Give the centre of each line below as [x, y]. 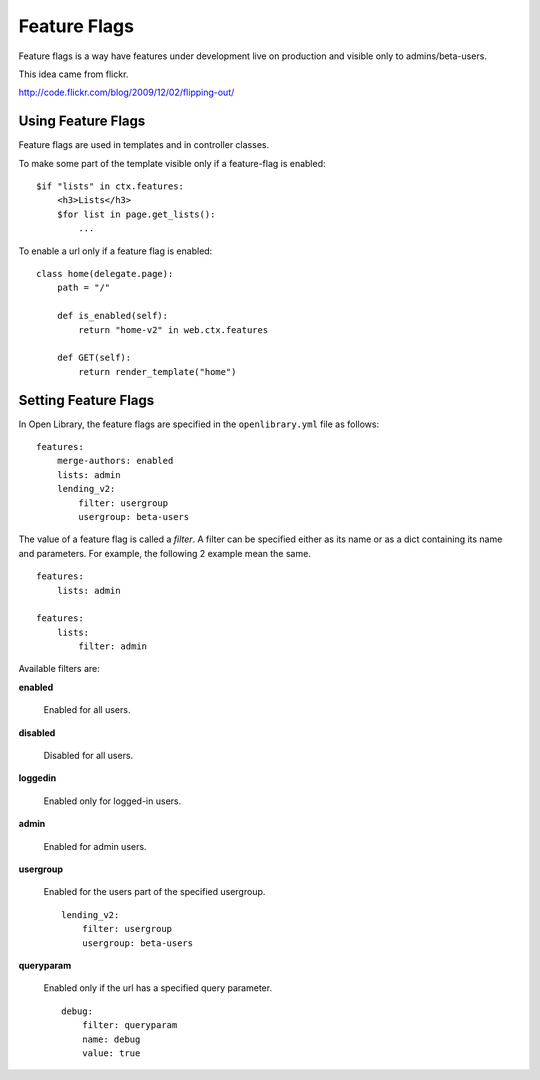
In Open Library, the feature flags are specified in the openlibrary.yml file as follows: [199, 424]
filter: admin [113, 646]
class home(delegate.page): [105, 273]
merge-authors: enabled [115, 461]
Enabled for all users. [87, 710]
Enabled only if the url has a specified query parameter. [158, 988]
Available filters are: [59, 669]
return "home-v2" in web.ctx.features [173, 329]
